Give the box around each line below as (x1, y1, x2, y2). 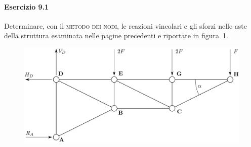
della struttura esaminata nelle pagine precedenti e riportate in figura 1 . (4, 30, 228, 41)
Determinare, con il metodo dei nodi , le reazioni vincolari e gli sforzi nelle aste (4, 20, 247, 31)
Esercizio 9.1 (4, 1, 49, 12)
